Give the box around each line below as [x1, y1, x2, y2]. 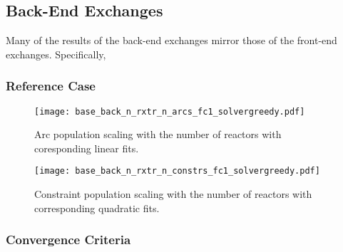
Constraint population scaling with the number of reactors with [34, 187, 312, 201]
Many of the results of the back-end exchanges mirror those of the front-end [6, 33, 337, 48]
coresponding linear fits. [34, 140, 139, 155]
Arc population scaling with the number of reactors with [34, 127, 282, 142]
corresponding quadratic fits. [34, 200, 160, 215]
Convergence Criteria [6, 231, 131, 248]
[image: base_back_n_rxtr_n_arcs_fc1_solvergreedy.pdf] [34, 106, 305, 117]
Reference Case [6, 77, 96, 95]
